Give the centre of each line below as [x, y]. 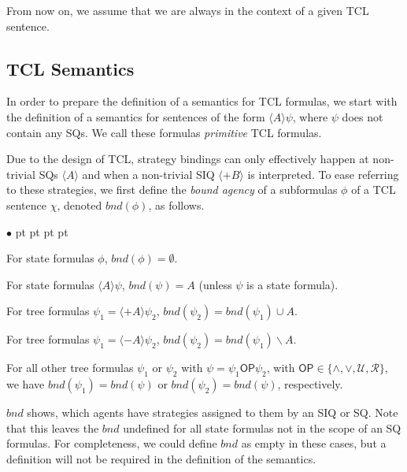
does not [363, 116]
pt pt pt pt [42, 231]
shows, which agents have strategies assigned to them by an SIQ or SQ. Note [213, 413]
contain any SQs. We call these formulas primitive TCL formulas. [164, 132]
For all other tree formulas [70, 368]
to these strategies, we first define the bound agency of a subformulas [172, 190]
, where [310, 116]
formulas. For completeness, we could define [112, 443]
